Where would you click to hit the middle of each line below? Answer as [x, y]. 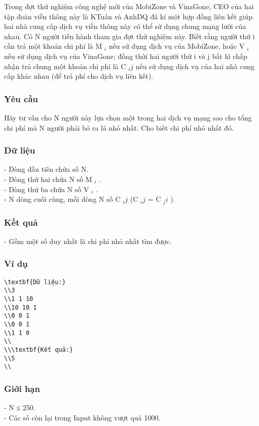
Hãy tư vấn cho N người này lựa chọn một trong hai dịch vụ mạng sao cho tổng [128, 117]
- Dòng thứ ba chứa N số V [47, 189]
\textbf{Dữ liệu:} [35, 282]
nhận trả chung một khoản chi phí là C [65, 66]
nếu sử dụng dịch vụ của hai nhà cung [195, 66]
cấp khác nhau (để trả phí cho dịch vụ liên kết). [79, 76]
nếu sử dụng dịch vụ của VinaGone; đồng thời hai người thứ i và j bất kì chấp [126, 56]
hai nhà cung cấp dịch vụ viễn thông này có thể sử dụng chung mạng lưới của [125, 26]
